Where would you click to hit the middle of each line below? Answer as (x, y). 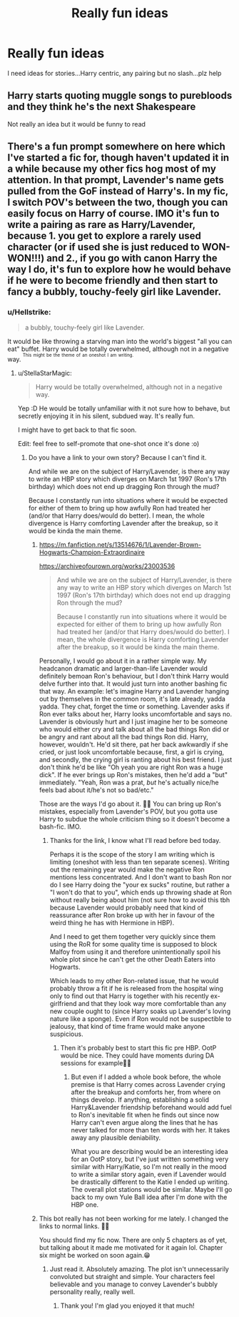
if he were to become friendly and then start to (113, 281)
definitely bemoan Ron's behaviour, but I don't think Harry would (134, 676)
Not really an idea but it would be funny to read (77, 124)
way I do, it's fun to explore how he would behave (119, 270)
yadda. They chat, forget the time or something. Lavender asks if (134, 706)
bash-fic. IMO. (60, 827)
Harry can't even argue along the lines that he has (144, 1122)
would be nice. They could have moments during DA (137, 1055)
